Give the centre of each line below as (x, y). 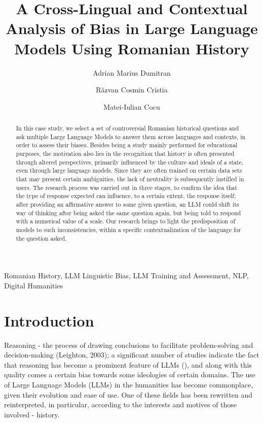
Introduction (49, 320)
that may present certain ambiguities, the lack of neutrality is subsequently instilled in (130, 179)
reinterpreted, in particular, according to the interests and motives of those (121, 404)
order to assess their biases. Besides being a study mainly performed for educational (127, 145)
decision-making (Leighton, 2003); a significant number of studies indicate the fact (132, 355)
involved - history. (32, 414)
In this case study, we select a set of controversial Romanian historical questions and (127, 128)
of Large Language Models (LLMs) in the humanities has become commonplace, (129, 384)
